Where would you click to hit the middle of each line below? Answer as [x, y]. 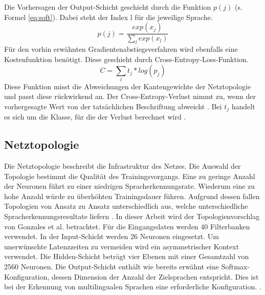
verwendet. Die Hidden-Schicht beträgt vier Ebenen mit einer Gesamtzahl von [127, 256]
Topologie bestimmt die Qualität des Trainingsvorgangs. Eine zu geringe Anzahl [130, 176]
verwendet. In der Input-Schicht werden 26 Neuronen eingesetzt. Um [112, 236]
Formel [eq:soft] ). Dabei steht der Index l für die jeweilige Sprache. [108, 17]
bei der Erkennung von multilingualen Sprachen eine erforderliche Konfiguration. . [133, 287]
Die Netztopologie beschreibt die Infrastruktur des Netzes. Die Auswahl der [123, 165]
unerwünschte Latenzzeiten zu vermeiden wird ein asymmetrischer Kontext [122, 246]
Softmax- [235, 266]
